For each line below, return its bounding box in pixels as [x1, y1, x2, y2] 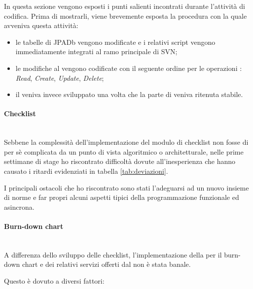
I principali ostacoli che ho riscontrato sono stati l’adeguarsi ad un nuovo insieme [4, 182, 249, 193]
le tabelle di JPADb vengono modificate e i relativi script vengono [15, 36, 216, 47]
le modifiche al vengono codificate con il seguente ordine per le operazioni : [15, 63, 242, 73]
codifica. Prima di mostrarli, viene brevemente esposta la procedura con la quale [4, 10, 247, 21]
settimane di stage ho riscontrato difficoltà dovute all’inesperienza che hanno [4, 156, 236, 166]
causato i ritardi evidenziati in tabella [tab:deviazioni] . [4, 165, 168, 176]
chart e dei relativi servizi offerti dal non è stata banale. [22, 259, 191, 269]
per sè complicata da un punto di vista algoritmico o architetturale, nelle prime [4, 146, 244, 157]
